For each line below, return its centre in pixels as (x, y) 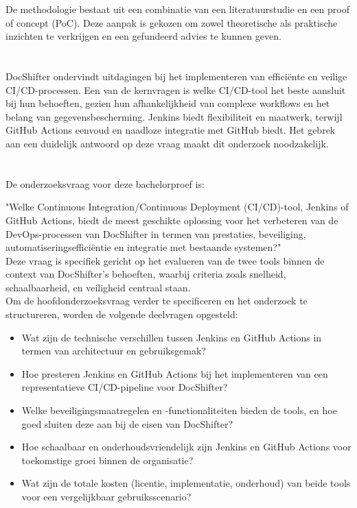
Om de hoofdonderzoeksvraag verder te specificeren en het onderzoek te (157, 301)
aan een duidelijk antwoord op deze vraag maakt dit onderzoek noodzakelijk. (167, 143)
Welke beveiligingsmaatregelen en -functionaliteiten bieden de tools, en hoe (179, 410)
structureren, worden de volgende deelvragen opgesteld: (122, 314)
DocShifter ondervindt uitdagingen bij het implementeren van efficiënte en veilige (176, 76)
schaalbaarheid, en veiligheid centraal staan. (98, 287)
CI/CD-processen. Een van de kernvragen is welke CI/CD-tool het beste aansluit (176, 89)
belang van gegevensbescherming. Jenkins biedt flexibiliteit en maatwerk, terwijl (174, 116)
